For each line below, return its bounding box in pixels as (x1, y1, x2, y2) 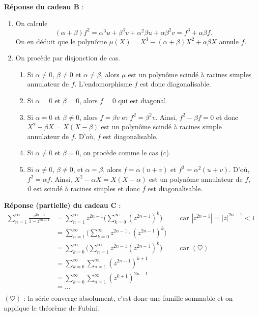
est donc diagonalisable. (140, 79, 211, 89)
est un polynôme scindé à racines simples (128, 69, 252, 79)
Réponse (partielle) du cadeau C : (4, 200, 121, 210)
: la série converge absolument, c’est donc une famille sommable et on (24, 293, 233, 303)
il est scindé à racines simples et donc (27, 183, 140, 194)
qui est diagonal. (118, 95, 168, 106)
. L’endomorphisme (74, 79, 132, 89)
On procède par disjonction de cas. (15, 53, 120, 63)
